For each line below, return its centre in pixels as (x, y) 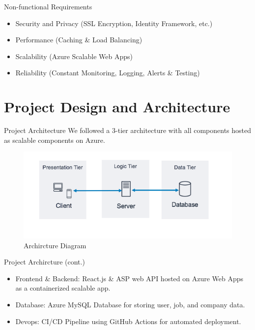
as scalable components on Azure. (55, 140)
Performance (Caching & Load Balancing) (79, 40)
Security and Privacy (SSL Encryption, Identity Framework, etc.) (114, 23)
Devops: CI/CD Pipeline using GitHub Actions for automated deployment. (128, 321)
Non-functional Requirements (48, 6)
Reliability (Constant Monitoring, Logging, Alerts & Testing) (108, 73)
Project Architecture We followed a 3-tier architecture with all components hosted (128, 130)
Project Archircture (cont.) (44, 262)
